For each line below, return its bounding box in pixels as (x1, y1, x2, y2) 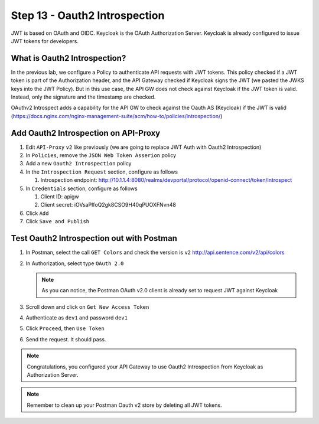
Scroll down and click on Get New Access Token (25, 303, 149, 310)
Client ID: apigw (40, 193, 79, 200)
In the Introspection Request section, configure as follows (25, 168, 178, 175)
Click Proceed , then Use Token (25, 325, 105, 332)
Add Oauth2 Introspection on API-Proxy (11, 128, 161, 138)
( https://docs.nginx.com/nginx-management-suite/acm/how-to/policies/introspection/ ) (11, 112, 223, 119)
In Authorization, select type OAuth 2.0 (25, 260, 124, 267)
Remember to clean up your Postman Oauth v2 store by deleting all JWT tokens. (27, 402, 222, 409)
